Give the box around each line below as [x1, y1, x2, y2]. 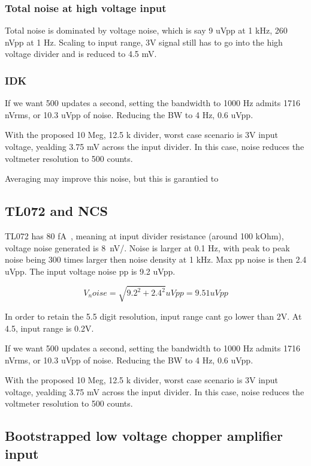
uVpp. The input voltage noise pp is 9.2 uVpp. [5, 264, 176, 277]
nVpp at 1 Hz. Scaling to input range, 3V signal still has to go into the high [5, 35, 283, 48]
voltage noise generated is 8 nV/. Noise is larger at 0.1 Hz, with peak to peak [5, 241, 290, 254]
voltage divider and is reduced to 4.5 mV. [5, 47, 157, 60]
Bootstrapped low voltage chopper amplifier [5, 426, 283, 445]
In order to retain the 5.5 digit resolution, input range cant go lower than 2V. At [5, 309, 302, 322]
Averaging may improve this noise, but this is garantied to [5, 172, 219, 185]
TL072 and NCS [5, 202, 108, 220]
